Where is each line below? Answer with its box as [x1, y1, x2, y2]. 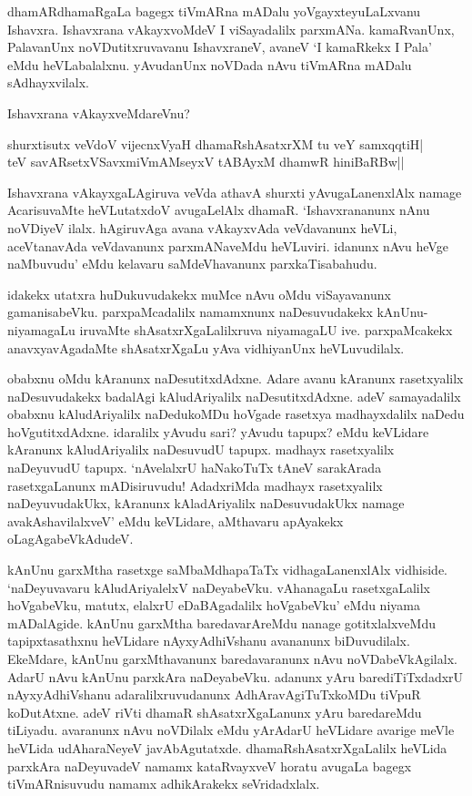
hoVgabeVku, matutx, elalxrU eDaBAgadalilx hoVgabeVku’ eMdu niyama [7, 596, 420, 615]
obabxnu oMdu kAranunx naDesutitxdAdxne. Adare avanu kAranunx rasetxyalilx [7, 369, 464, 388]
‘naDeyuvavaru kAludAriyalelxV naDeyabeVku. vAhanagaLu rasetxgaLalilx [7, 577, 430, 597]
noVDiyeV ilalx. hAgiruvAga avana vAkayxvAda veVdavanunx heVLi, [7, 218, 397, 237]
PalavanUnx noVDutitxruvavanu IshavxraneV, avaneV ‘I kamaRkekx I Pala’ [7, 37, 432, 56]
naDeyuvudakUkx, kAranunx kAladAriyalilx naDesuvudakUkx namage [7, 494, 405, 513]
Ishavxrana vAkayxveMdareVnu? [7, 103, 190, 122]
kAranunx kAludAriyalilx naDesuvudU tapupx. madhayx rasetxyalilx [7, 440, 395, 459]
